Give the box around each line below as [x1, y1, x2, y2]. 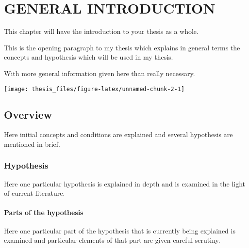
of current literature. [4, 188, 65, 198]
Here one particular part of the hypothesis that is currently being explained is [4, 225, 235, 235]
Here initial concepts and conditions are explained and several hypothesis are [4, 129, 233, 139]
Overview [4, 107, 52, 122]
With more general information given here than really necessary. [4, 68, 195, 78]
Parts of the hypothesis [4, 207, 83, 217]
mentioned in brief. [4, 139, 60, 149]
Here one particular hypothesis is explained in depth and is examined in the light [4, 178, 246, 188]
